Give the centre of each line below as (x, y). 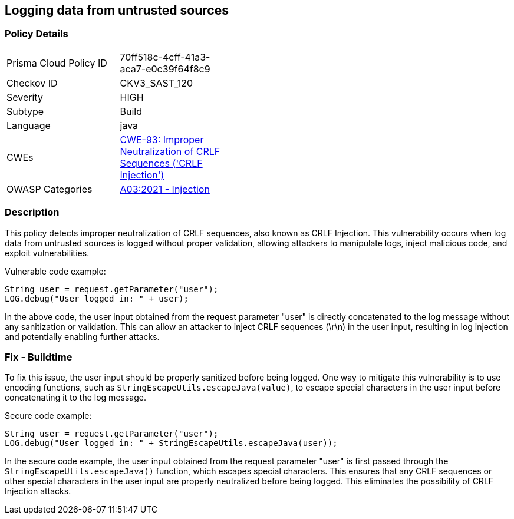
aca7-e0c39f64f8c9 (165, 69)
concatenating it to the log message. (75, 398)
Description (32, 212)
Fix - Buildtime (39, 357)
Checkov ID (32, 83)
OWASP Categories (50, 189)
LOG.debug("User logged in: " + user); (97, 298)
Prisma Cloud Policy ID (57, 63)
